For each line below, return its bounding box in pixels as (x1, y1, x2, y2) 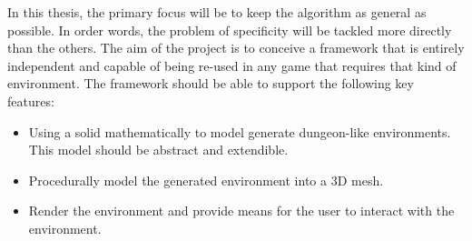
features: (7, 91, 54, 110)
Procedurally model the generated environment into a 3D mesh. (28, 170, 384, 189)
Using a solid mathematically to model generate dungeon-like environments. (28, 122, 451, 141)
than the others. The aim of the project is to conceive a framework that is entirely (7, 38, 465, 57)
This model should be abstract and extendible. (28, 140, 289, 159)
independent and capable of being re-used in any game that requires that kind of (7, 55, 457, 75)
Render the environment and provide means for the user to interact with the (28, 201, 455, 220)
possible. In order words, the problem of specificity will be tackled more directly (7, 20, 452, 39)
